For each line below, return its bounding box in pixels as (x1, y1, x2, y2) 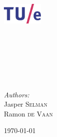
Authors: (4, 89, 30, 99)
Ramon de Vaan (4, 109, 53, 118)
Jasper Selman (4, 99, 48, 109)
